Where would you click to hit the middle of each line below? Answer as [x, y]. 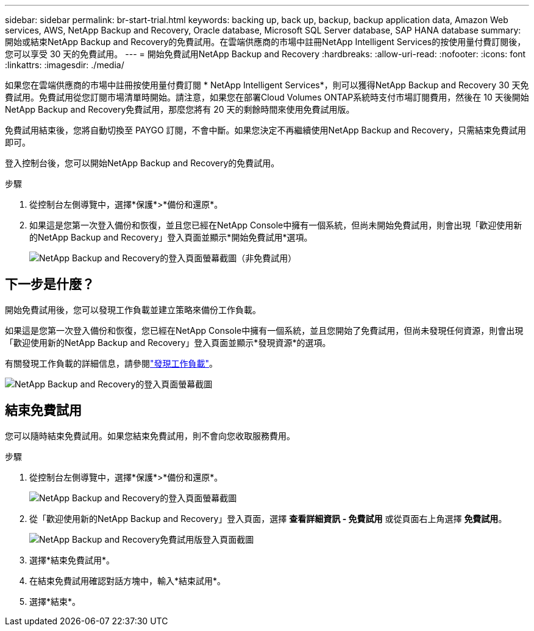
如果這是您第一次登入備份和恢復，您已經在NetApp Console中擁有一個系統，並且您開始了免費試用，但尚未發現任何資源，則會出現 [264, 330]
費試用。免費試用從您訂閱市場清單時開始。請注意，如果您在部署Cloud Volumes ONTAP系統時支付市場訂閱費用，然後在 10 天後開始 [267, 97]
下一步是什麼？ [50, 284]
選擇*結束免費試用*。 [72, 560]
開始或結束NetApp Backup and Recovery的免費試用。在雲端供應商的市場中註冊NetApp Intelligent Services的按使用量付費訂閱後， [265, 42]
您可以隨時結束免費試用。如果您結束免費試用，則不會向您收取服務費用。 [150, 435]
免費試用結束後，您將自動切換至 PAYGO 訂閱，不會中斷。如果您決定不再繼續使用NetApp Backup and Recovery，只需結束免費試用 [265, 130]
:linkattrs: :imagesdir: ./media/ [65, 65]
